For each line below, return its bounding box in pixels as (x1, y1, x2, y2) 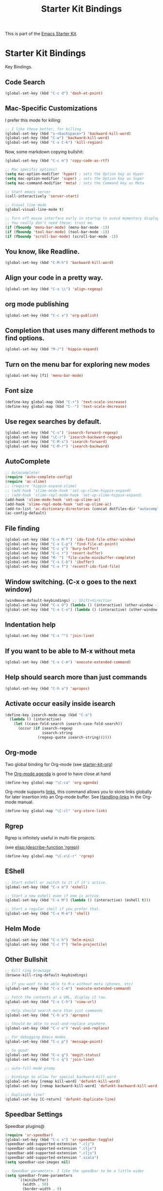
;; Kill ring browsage (5, 968, 51, 973)
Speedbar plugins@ (5, 1123, 45, 1129)
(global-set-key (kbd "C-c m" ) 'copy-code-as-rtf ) (5, 158, 110, 163)
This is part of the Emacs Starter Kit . (5, 31, 78, 37)
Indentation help (5, 621, 56, 629)
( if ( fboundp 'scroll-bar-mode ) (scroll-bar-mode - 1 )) (5, 234, 118, 239)
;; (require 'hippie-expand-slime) (5, 484, 77, 489)
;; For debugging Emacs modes (5, 1035, 66, 1040)
